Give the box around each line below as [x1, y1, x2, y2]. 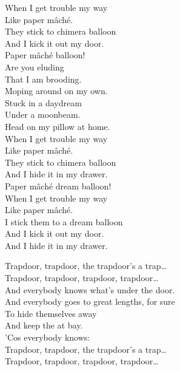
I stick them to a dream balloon [5, 215, 123, 228]
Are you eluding [5, 60, 64, 73]
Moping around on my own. [5, 84, 108, 97]
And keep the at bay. [5, 319, 83, 332]
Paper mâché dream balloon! [5, 179, 112, 192]
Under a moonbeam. [5, 108, 81, 121]
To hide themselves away [5, 307, 97, 319]
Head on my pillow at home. [5, 120, 110, 132]
